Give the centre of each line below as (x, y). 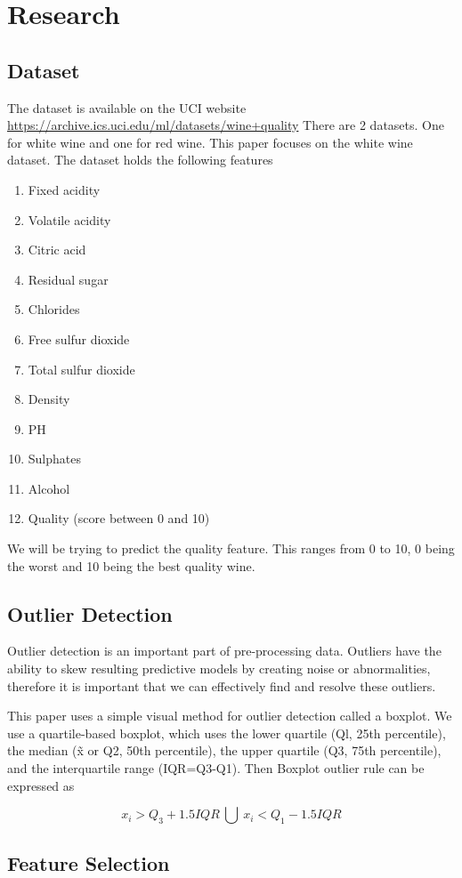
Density (49, 399)
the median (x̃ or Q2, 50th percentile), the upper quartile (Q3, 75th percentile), (224, 750)
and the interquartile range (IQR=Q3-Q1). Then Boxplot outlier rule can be (216, 768)
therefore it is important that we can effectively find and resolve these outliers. (222, 685)
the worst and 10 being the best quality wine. (131, 565)
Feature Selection (89, 862)
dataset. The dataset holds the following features (140, 160)
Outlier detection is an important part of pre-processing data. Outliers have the (224, 651)
